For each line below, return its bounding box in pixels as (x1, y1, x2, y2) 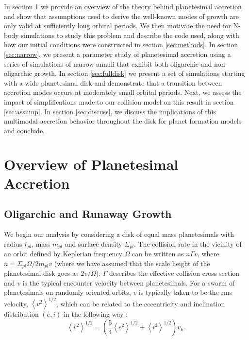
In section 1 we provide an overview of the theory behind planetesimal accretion (4, 1, 242, 11)
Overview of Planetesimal (4, 154, 179, 174)
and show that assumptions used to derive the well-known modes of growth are (4, 11, 239, 21)
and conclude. (4, 125, 45, 135)
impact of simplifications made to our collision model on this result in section (4, 96, 234, 107)
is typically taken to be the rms (138, 287, 232, 297)
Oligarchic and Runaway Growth (4, 206, 172, 221)
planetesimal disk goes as (4, 268, 79, 278)
